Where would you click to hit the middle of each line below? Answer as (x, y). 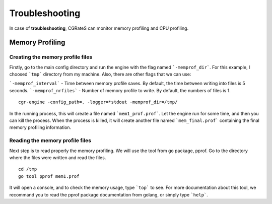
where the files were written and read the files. (58, 157)
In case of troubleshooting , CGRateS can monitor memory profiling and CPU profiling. (99, 28)
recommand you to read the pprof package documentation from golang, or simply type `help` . (109, 194)
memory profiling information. (40, 127)
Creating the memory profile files (51, 57)
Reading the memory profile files (50, 141)
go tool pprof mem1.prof (49, 176)
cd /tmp (28, 169)
